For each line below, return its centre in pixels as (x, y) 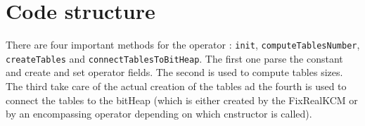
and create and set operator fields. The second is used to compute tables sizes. (174, 72)
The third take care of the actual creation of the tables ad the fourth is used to (176, 86)
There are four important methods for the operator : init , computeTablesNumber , (183, 45)
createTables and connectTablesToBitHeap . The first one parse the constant (174, 58)
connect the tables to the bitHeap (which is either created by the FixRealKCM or (182, 100)
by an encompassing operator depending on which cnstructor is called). (159, 114)
